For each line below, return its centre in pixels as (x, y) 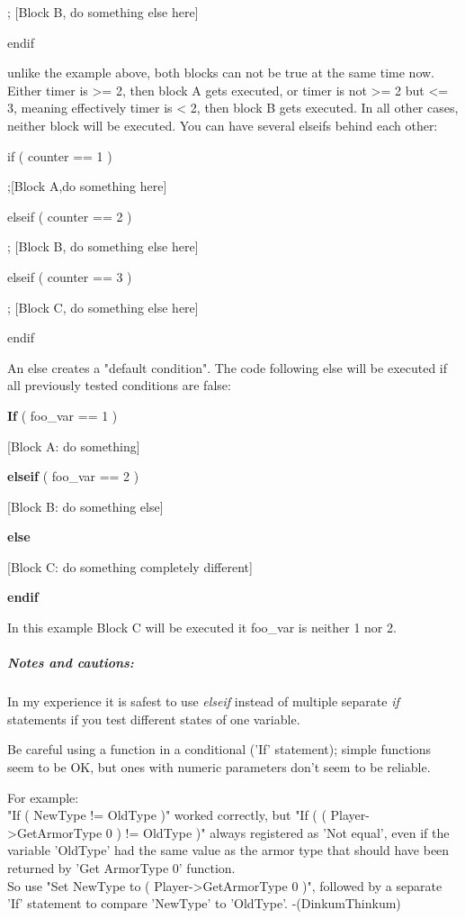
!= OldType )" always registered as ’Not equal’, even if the (287, 832)
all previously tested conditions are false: (119, 385)
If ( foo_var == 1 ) (63, 415)
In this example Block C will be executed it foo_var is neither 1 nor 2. (202, 628)
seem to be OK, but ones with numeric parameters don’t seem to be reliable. (219, 767)
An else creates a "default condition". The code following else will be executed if (228, 367)
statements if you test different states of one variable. (154, 719)
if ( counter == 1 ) (60, 155)
